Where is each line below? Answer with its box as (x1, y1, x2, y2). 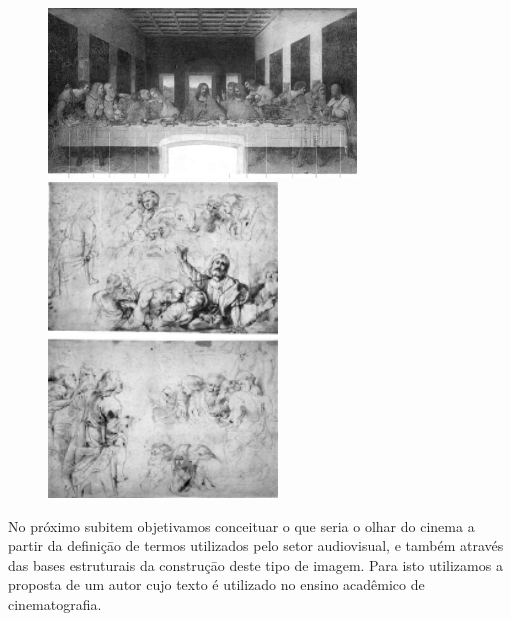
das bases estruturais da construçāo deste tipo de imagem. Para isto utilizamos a (8, 554, 503, 575)
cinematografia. (8, 594, 102, 615)
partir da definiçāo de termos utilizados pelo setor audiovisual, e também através (8, 535, 504, 556)
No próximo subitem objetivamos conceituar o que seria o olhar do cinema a (8, 515, 475, 536)
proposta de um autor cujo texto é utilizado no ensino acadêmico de (8, 574, 425, 595)
